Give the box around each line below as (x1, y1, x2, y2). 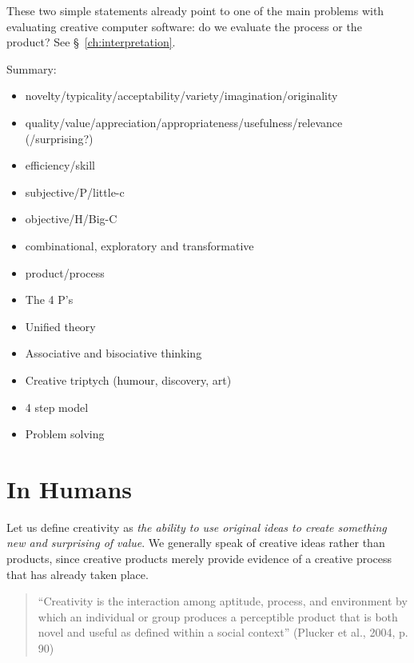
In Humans (6, 472, 132, 505)
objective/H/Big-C (25, 210, 117, 227)
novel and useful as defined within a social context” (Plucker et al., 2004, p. (38, 624, 408, 641)
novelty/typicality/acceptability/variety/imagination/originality (25, 87, 338, 104)
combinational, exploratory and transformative (25, 237, 254, 254)
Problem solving (25, 425, 105, 442)
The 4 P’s (25, 291, 74, 308)
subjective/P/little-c (25, 183, 125, 200)
